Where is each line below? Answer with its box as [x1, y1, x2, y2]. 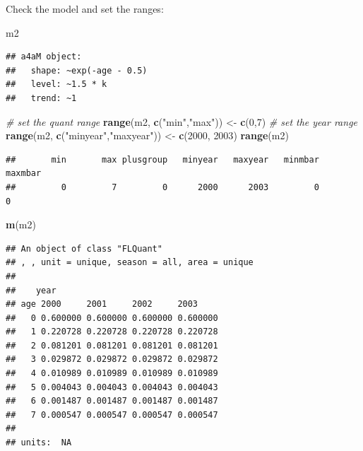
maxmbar [6, 168, 42, 179]
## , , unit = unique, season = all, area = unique [6, 257, 254, 268]
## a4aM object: [6, 52, 82, 62]
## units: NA [6, 438, 72, 448]
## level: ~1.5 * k [6, 79, 107, 90]
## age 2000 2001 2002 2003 [6, 299, 198, 310]
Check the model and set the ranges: [6, 1, 164, 16]
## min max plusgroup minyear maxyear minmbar [6, 154, 319, 165]
